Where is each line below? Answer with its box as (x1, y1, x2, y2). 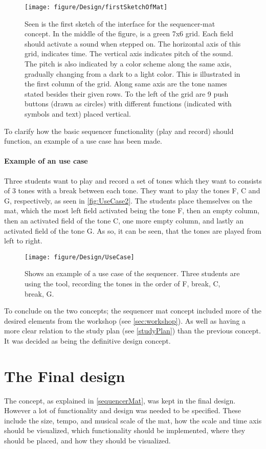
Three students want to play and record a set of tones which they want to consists (4, 175, 262, 186)
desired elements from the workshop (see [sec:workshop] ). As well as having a (4, 315, 246, 326)
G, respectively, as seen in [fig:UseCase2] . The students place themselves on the (4, 195, 252, 206)
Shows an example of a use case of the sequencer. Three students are (25, 268, 240, 279)
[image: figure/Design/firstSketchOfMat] (25, 4, 168, 11)
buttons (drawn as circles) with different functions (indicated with (25, 98, 232, 109)
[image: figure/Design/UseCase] (25, 253, 135, 261)
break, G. (25, 288, 54, 299)
